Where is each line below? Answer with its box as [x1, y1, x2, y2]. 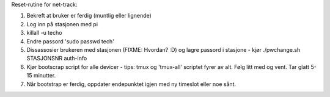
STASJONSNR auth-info [26, 55, 87, 62]
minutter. [33, 72, 56, 79]
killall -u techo [26, 29, 62, 37]
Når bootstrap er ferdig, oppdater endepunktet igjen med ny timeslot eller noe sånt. [26, 80, 237, 88]
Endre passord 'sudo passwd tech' [26, 37, 114, 45]
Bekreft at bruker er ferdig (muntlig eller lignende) [26, 12, 152, 20]
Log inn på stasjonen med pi [26, 20, 98, 27]
